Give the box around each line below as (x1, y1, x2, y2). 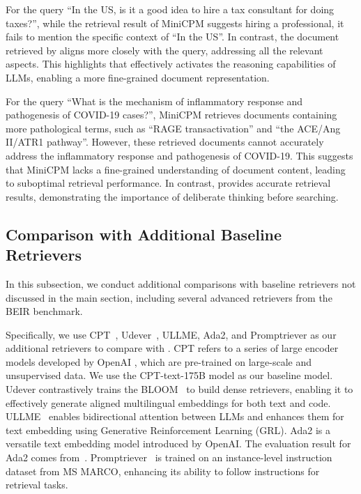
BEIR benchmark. (6, 304, 83, 318)
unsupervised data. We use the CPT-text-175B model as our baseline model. (6, 368, 333, 383)
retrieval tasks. (6, 477, 68, 492)
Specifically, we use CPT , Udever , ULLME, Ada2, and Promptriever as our (6, 327, 337, 341)
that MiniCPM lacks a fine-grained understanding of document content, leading (6, 162, 346, 176)
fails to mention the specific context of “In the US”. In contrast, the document (6, 29, 339, 44)
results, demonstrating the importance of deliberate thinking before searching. (6, 189, 339, 203)
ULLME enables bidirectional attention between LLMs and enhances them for (6, 409, 344, 424)
